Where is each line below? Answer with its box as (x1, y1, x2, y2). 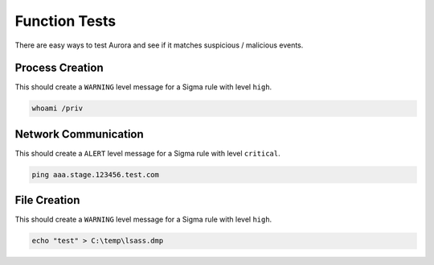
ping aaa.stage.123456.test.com (31, 170, 160, 179)
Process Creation (14, 61, 104, 75)
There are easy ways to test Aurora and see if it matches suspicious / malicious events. (14, 40, 304, 50)
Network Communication (14, 127, 144, 141)
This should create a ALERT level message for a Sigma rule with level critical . (14, 148, 280, 158)
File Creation (14, 193, 80, 207)
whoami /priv (31, 104, 84, 113)
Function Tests (14, 12, 117, 30)
